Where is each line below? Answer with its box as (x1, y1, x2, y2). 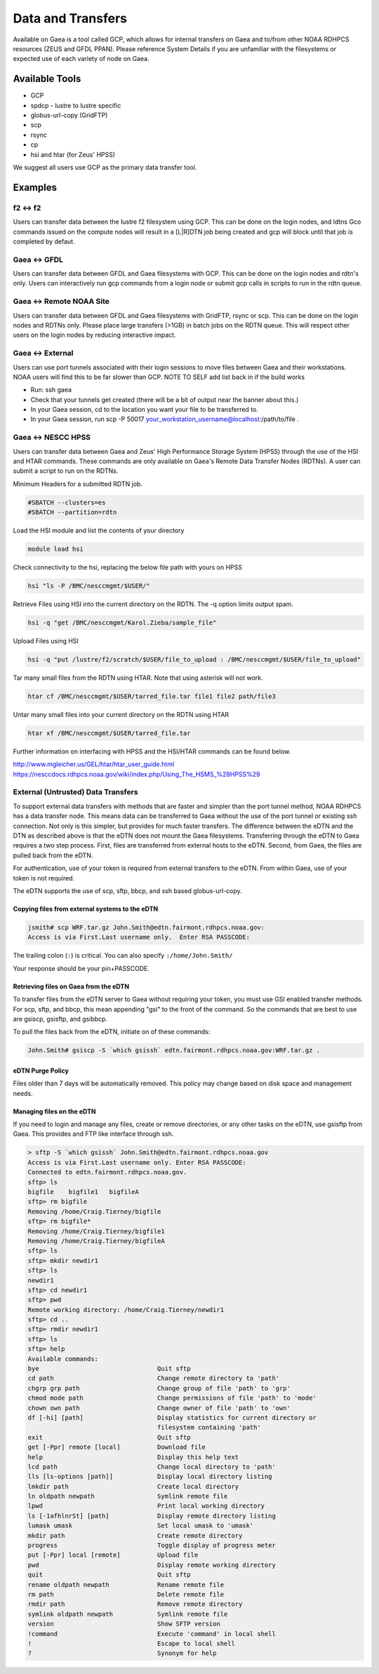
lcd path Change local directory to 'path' (27, 1463, 277, 1471)
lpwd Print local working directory (27, 1502, 265, 1510)
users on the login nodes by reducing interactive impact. (13, 330, 176, 340)
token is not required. (13, 873, 75, 882)
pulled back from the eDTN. (13, 851, 93, 859)
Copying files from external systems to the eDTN (13, 904, 159, 913)
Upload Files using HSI (13, 637, 79, 645)
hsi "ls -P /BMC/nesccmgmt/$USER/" (27, 582, 150, 590)
